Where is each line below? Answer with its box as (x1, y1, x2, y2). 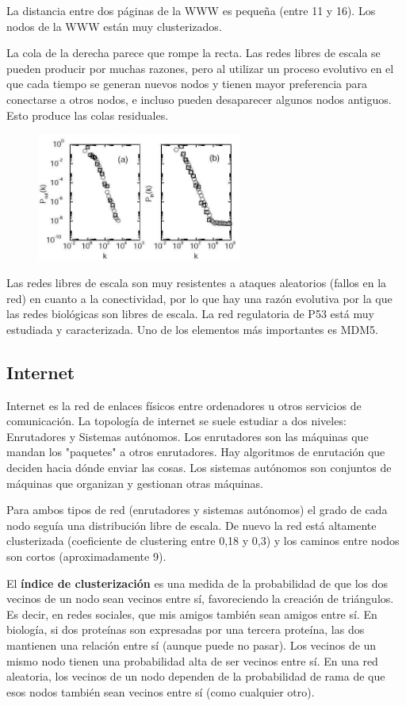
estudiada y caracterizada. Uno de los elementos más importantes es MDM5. (6, 320, 378, 337)
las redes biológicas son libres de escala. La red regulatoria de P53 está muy (6, 305, 374, 322)
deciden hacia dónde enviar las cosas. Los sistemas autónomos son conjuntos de (6, 459, 392, 475)
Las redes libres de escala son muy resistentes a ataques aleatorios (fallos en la (6, 274, 387, 291)
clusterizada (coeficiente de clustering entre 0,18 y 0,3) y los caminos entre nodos (6, 532, 400, 549)
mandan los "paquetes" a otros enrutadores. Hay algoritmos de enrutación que (6, 443, 385, 460)
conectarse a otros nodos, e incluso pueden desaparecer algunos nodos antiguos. (6, 90, 392, 107)
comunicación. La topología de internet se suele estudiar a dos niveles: (6, 412, 347, 429)
